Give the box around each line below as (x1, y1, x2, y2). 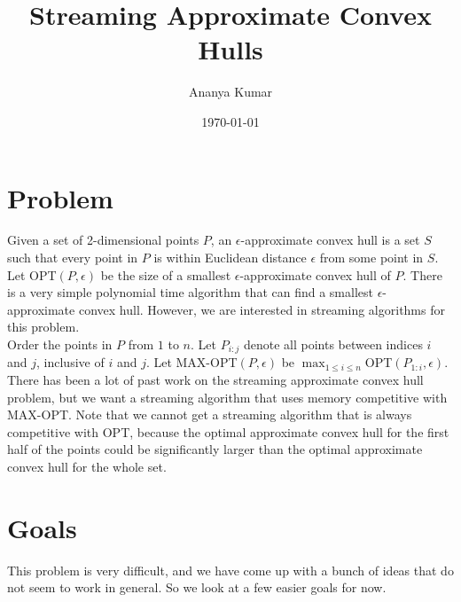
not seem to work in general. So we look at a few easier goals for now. (7, 578, 387, 597)
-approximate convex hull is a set (240, 231, 420, 249)
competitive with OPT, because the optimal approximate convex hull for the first (7, 422, 449, 441)
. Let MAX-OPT (145, 353, 238, 371)
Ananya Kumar (188, 82, 273, 101)
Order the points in (7, 335, 113, 353)
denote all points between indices (243, 335, 423, 353)
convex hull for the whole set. (7, 457, 167, 476)
